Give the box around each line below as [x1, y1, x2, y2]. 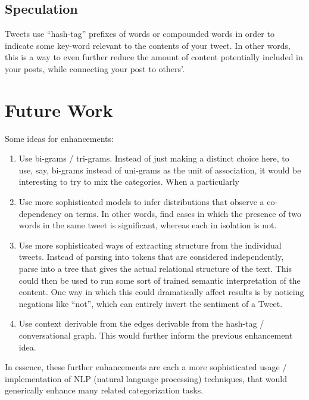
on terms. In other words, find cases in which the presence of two [64, 207, 301, 219]
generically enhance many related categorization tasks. [5, 384, 204, 396]
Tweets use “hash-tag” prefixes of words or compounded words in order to [5, 27, 274, 40]
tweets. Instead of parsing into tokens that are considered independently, [18, 250, 284, 263]
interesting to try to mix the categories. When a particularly [18, 175, 239, 188]
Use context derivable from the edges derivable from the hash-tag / [18, 317, 264, 330]
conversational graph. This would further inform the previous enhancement [18, 329, 293, 342]
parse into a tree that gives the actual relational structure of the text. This [18, 262, 292, 275]
